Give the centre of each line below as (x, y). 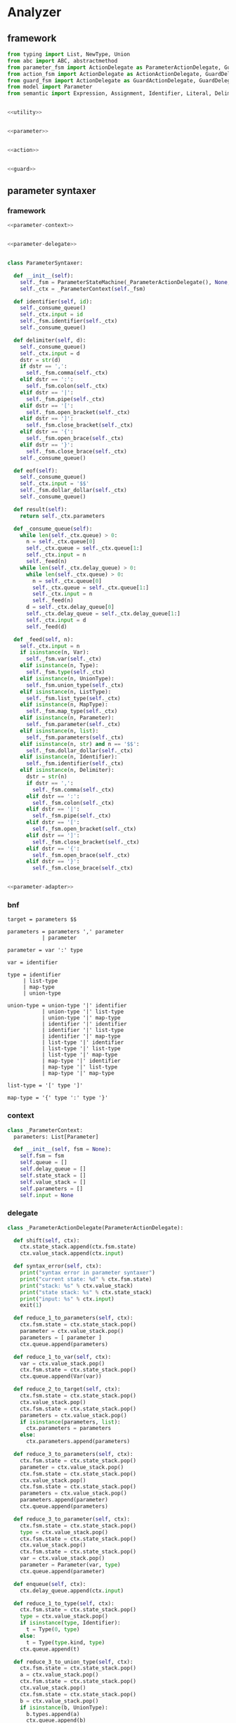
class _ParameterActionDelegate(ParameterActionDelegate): (96, 1227)
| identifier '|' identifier (85, 1024)
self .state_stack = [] (53, 1175)
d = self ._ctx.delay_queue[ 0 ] (70, 607)
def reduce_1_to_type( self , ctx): (64, 1603)
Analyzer (34, 12)
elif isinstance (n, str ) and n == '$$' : (80, 744)
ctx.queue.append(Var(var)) (61, 1376)
